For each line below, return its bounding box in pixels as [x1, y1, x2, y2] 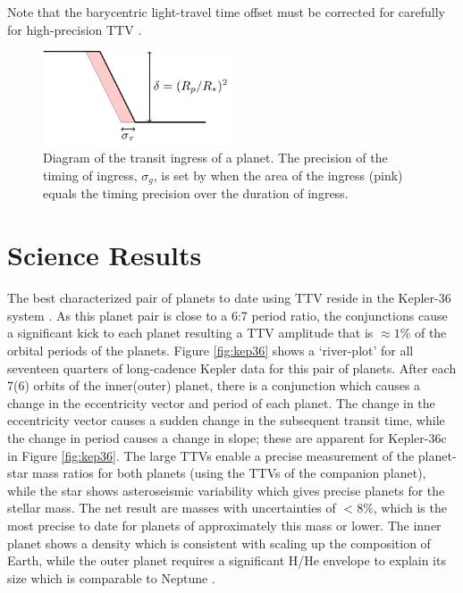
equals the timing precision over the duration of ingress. [43, 184, 349, 203]
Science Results [7, 237, 202, 273]
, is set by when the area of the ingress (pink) [153, 166, 403, 185]
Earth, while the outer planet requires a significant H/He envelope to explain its [7, 551, 446, 570]
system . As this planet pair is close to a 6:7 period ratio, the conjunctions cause [7, 305, 448, 324]
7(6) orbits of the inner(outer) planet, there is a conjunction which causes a [7, 376, 421, 395]
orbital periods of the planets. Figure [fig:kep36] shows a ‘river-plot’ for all [7, 340, 414, 359]
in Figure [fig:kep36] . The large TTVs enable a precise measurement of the [7, 446, 415, 464]
